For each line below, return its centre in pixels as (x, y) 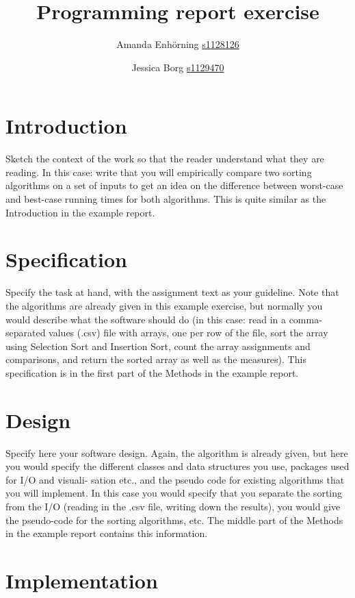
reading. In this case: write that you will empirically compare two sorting (159, 172)
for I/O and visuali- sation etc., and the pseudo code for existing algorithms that (175, 479)
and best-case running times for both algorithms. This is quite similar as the (166, 199)
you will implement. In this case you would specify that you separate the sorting (174, 493)
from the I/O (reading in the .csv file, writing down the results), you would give (173, 506)
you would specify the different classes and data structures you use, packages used (177, 466)
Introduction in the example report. (80, 212)
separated (26, 333)
